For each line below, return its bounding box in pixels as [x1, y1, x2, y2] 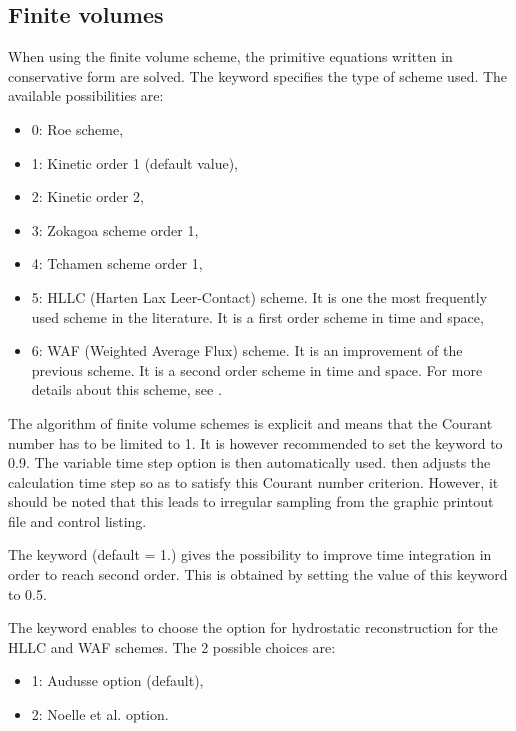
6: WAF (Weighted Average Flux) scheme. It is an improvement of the [31, 340, 463, 361]
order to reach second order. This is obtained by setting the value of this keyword [8, 564, 508, 585]
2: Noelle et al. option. [31, 704, 169, 725]
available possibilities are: [8, 85, 164, 106]
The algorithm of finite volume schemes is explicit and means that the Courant [8, 412, 493, 433]
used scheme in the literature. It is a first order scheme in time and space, [31, 306, 484, 327]
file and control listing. [8, 510, 147, 531]
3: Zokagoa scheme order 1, [31, 219, 199, 240]
